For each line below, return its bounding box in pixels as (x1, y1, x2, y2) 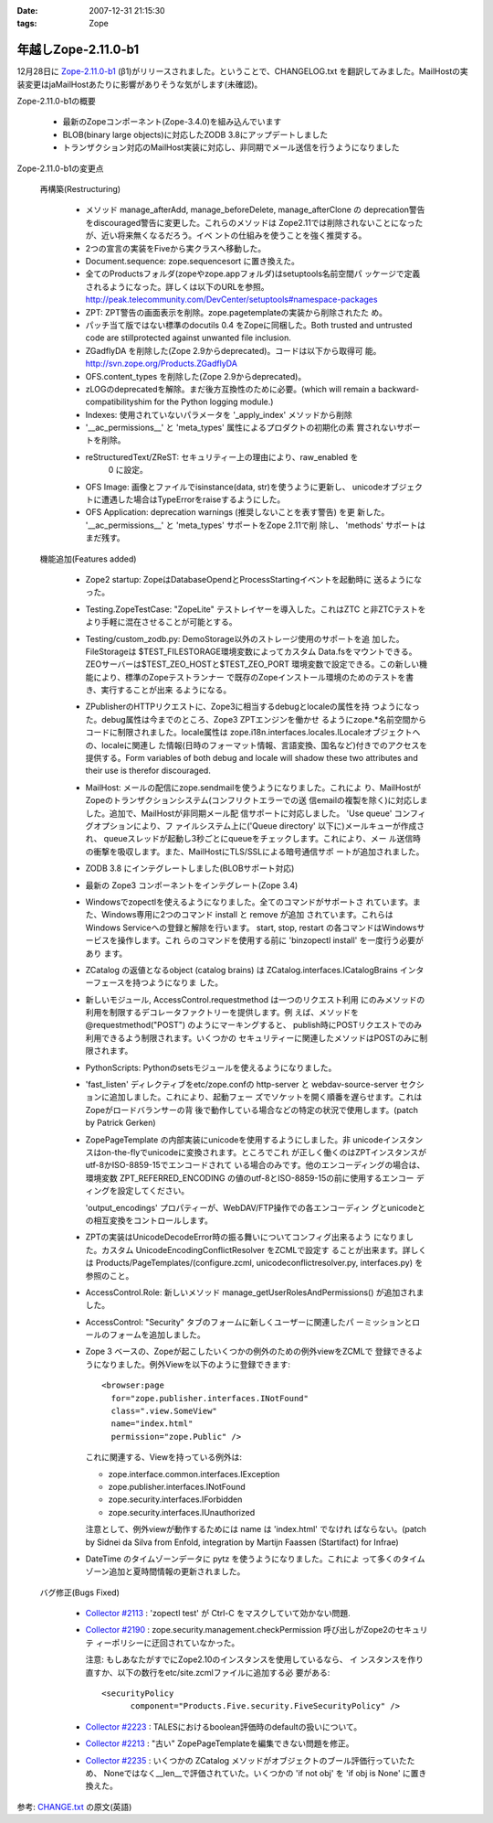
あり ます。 (85, 948, 128, 959)
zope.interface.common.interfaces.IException (108, 1468, 280, 1479)
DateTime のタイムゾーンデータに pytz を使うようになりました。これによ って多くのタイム (85, 1553, 425, 1564)
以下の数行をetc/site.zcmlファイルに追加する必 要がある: (117, 1667, 330, 1678)
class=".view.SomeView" (110, 1406, 218, 1417)
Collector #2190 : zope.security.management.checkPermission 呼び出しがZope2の (85, 1625, 396, 1635)
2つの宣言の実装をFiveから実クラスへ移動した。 (85, 242, 267, 253)
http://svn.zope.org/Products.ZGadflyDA (85, 358, 237, 370)
